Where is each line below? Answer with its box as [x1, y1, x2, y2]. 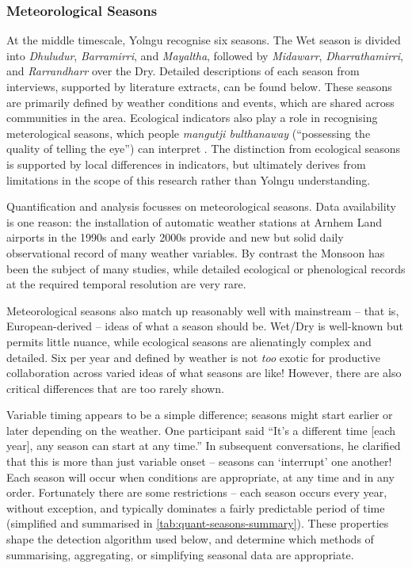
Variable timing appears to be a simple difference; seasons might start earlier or [6, 406, 393, 423]
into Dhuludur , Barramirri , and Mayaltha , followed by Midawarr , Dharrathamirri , [6, 47, 403, 63]
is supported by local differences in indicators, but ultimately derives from [6, 155, 366, 172]
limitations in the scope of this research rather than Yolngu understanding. [6, 171, 371, 188]
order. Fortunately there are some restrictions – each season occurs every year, [6, 484, 387, 501]
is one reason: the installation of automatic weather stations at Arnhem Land [6, 213, 382, 230]
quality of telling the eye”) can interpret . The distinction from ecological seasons [6, 140, 401, 157]
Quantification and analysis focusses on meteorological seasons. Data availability [6, 198, 397, 215]
